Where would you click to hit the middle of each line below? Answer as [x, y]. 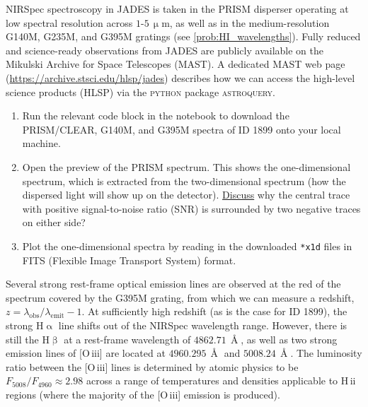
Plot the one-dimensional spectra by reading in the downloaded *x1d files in [187, 246]
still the [22, 339]
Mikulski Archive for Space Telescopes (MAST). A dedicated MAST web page [176, 64]
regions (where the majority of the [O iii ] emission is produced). [143, 394]
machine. [41, 143]
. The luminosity [326, 353]
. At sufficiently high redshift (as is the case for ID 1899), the [214, 311]
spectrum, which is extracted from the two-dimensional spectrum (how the [184, 181]
